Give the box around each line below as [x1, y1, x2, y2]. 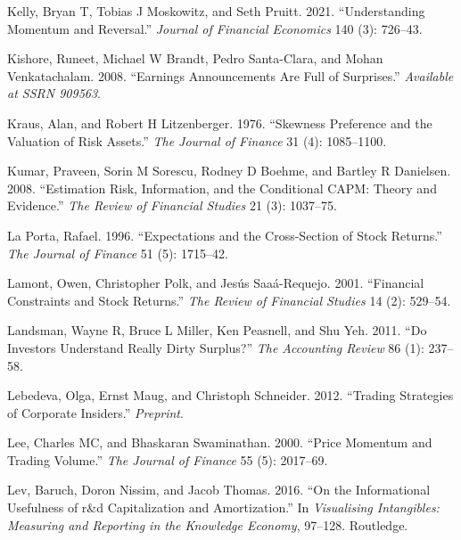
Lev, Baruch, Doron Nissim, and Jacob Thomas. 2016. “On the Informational [7, 480, 431, 499]
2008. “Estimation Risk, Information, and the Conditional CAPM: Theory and [7, 178, 437, 197]
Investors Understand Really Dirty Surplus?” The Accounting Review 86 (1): [7, 338, 424, 356]
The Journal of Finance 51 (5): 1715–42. [7, 243, 228, 262]
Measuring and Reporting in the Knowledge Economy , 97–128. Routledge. [7, 515, 408, 534]
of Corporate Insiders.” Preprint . [7, 403, 184, 421]
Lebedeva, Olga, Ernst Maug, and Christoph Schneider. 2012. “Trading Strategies [7, 386, 454, 405]
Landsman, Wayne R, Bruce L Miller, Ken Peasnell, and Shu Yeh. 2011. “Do [7, 321, 427, 340]
